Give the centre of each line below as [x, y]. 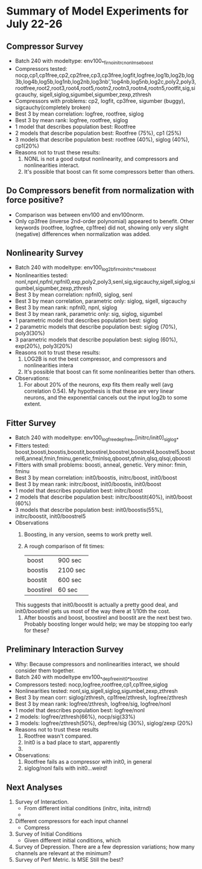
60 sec [68, 589]
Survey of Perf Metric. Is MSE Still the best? [69, 860]
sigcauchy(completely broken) [53, 107]
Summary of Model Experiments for [97, 11]
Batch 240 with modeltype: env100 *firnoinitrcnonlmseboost [84, 62]
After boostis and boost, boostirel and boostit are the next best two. [108, 617]
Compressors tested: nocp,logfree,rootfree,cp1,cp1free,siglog [91, 684]
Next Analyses [34, 787]
